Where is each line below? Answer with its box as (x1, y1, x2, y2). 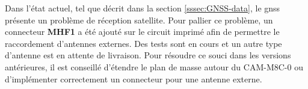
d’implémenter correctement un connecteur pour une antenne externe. (5, 72, 262, 85)
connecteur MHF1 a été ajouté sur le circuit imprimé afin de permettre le (5, 25, 280, 38)
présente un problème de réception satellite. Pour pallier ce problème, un (5, 13, 273, 26)
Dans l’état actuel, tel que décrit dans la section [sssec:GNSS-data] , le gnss (5, 2, 280, 14)
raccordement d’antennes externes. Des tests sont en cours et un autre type (5, 37, 282, 49)
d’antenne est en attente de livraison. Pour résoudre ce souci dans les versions (5, 49, 291, 61)
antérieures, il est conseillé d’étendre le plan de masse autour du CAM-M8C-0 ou (5, 60, 303, 73)
